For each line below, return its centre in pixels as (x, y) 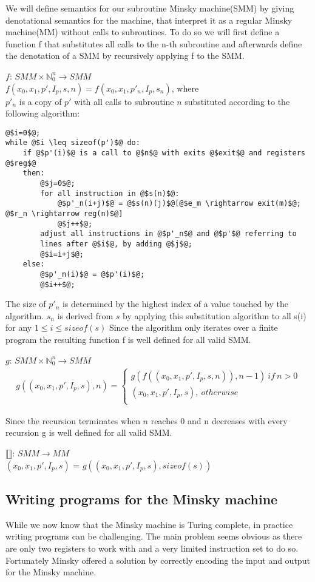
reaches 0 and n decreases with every (219, 420)
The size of (26, 304)
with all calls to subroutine (124, 101)
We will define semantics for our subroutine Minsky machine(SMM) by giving (150, 8)
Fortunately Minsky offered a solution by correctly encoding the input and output (158, 560)
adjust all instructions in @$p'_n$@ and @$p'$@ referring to (168, 234)
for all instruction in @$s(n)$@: (110, 193)
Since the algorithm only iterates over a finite (193, 327)
